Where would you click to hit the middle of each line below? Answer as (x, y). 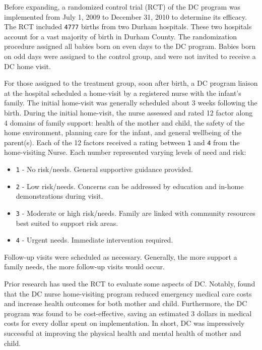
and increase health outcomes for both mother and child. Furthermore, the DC (126, 303)
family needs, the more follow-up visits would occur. (84, 267)
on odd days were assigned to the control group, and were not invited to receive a (130, 56)
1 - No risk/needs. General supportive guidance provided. (104, 169)
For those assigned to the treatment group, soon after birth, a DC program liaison (131, 83)
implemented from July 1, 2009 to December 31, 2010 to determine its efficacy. (125, 16)
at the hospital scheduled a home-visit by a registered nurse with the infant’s (123, 93)
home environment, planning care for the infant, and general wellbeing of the (123, 132)
